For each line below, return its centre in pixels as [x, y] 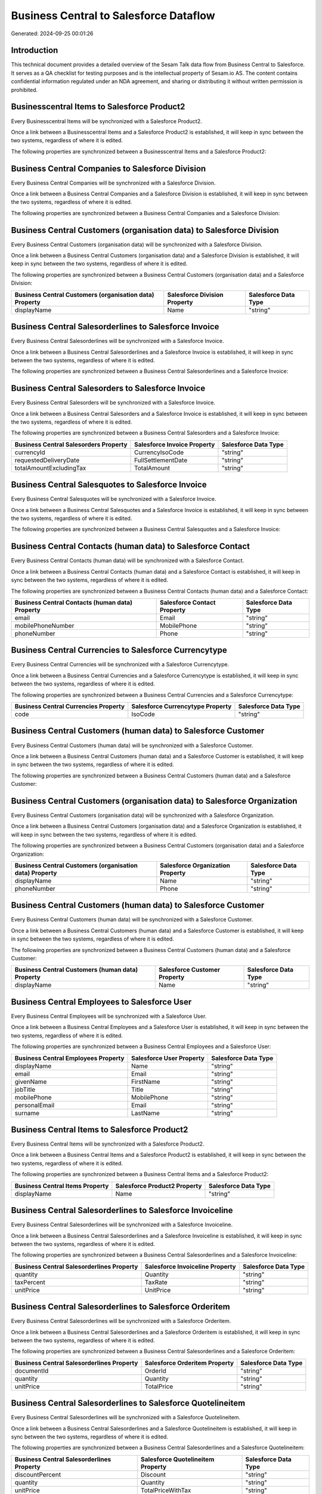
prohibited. [24, 90]
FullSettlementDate [161, 460]
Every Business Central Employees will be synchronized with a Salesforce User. [109, 1016]
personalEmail [35, 1105]
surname [27, 1113]
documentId [32, 1370]
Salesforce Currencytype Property [182, 706]
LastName [146, 1113]
